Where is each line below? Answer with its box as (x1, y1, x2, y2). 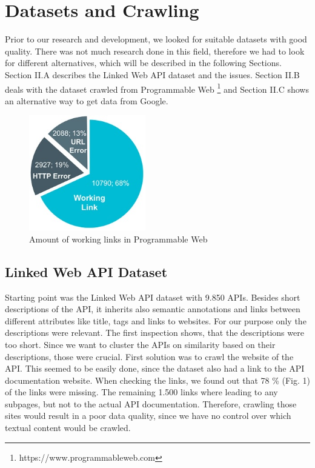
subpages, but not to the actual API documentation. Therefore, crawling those (5, 397, 297, 410)
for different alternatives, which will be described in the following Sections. (5, 56, 282, 69)
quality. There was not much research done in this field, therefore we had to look (5, 44, 305, 57)
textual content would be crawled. (5, 421, 131, 434)
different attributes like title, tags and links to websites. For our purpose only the (5, 314, 307, 327)
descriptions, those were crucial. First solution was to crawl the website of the (5, 350, 294, 363)
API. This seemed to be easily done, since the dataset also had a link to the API (5, 362, 305, 375)
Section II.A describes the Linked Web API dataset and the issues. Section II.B (5, 68, 300, 81)
